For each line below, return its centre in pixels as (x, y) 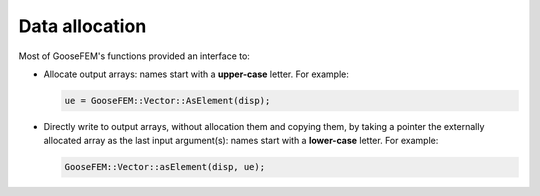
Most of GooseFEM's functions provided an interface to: (134, 56)
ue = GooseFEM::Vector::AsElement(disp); (167, 100)
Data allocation (82, 26)
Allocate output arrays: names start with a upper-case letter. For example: (196, 74)
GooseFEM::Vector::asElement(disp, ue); (164, 167)
